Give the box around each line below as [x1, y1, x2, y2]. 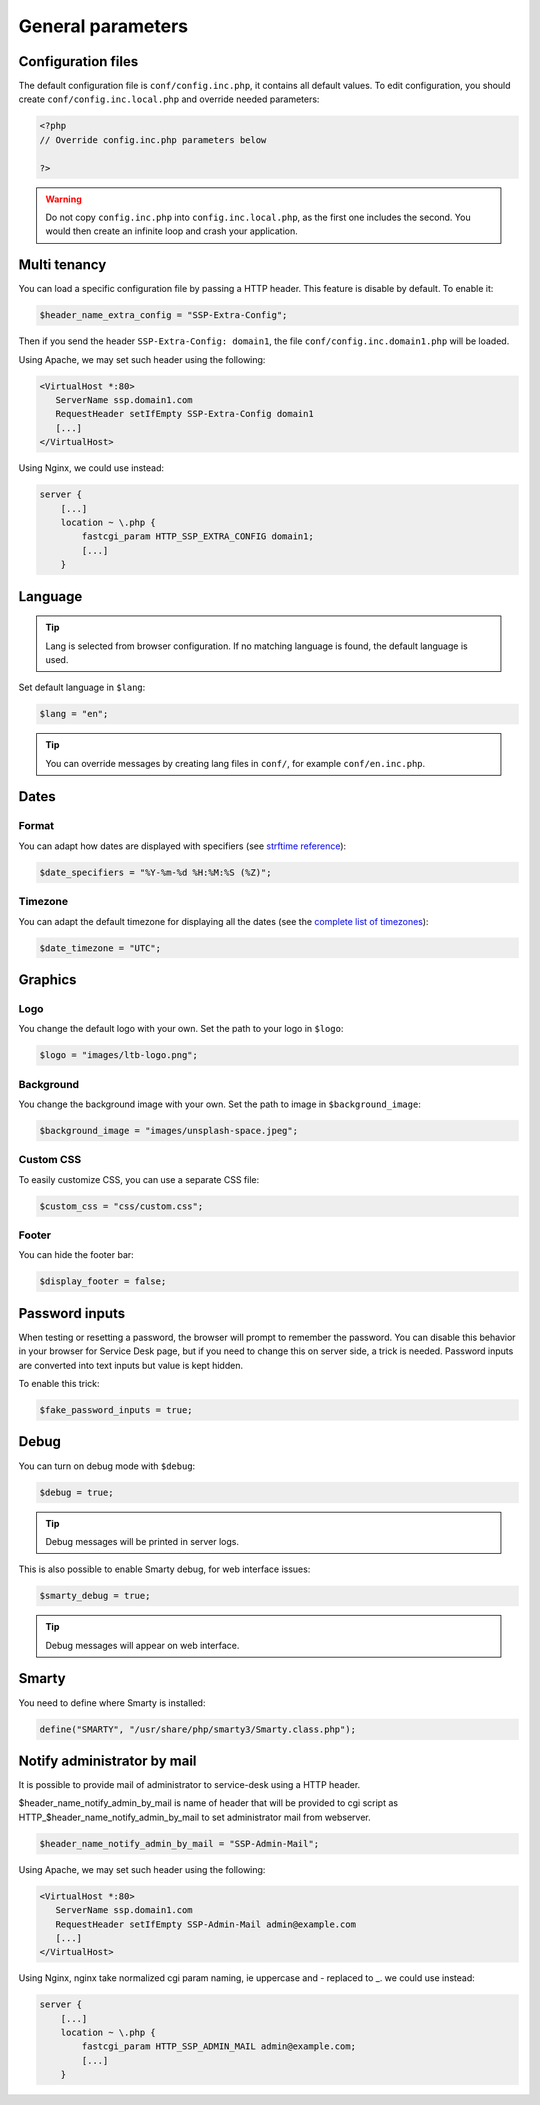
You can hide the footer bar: [18, 1249, 134, 1261]
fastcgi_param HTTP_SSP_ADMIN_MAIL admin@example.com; [81, 2041, 357, 2052]
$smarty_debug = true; [39, 1590, 151, 1602]
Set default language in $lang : [18, 681, 146, 694]
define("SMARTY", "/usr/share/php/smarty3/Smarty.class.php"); [39, 1723, 357, 1735]
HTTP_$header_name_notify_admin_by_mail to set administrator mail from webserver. [18, 1811, 372, 1823]
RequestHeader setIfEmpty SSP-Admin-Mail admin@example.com [55, 1918, 357, 1930]
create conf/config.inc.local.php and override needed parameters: [18, 93, 320, 105]
